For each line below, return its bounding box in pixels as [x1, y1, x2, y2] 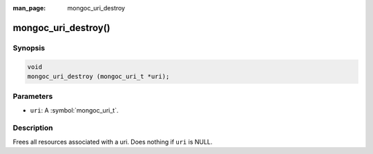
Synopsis [12, 43, 45, 52]
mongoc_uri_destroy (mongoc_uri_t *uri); [27, 73, 170, 80]
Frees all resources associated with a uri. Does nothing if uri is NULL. [12, 137, 213, 146]
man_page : [12, 4, 46, 12]
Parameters [12, 92, 53, 102]
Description [12, 123, 53, 133]
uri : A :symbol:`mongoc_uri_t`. [30, 106, 119, 114]
